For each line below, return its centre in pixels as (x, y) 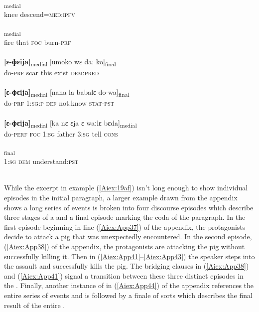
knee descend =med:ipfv (40, 14)
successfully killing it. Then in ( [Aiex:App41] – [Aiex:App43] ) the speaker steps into (129, 256)
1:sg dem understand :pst (41, 161)
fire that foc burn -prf (38, 42)
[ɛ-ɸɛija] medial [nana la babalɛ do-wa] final (67, 93)
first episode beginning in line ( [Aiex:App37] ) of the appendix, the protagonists (125, 227)
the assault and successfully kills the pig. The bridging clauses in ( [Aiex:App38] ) (127, 266)
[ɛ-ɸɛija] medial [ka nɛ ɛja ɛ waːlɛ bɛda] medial (70, 123)
